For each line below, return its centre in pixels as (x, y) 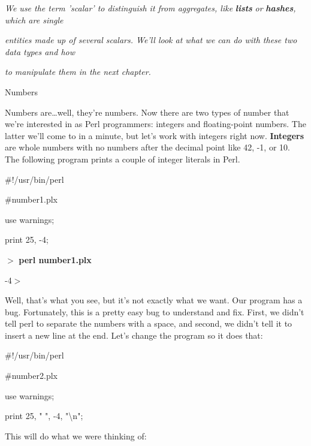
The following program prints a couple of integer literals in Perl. (123, 159)
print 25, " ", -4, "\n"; (44, 416)
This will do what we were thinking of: (76, 436)
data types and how (40, 51)
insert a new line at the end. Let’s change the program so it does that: (134, 335)
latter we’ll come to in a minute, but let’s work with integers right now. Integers (155, 135)
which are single (34, 19)
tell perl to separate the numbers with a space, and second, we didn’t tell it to (149, 323)
